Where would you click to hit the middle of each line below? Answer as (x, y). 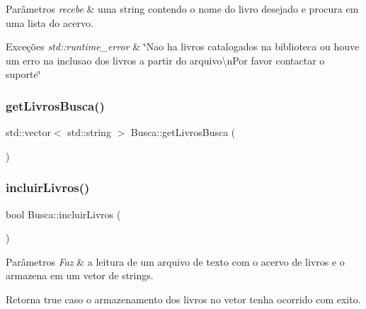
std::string (89, 132)
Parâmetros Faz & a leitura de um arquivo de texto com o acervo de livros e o (175, 261)
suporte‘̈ (23, 74)
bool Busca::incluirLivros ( (63, 214)
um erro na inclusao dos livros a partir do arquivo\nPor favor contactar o (165, 60)
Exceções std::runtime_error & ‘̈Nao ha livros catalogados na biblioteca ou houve (183, 46)
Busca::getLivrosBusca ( (183, 132)
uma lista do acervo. (50, 22)
